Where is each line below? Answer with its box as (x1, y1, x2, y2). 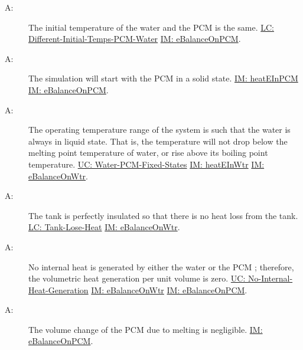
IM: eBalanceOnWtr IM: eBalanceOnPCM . (91, 283, 247, 296)
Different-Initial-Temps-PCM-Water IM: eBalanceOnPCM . (28, 32, 241, 45)
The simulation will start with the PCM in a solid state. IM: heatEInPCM (28, 72, 298, 84)
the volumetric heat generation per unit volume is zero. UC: (28, 272, 246, 284)
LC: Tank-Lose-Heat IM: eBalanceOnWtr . (28, 221, 180, 233)
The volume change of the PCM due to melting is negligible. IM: (28, 323, 263, 335)
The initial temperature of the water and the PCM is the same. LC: (28, 21, 274, 33)
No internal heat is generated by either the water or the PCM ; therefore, (28, 260, 294, 273)
